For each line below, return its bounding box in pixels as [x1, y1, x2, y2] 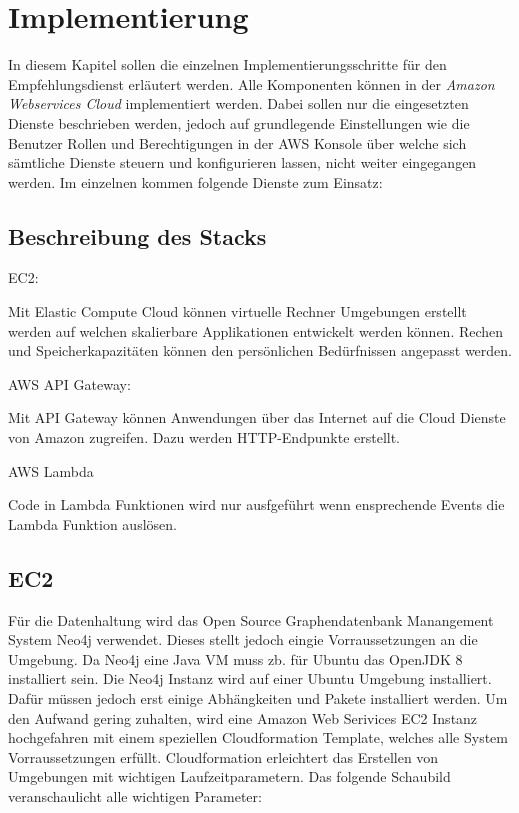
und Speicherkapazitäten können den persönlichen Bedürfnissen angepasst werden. [8, 340, 512, 361]
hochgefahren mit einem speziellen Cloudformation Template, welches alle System [8, 727, 508, 748]
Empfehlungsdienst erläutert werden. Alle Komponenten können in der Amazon [8, 73, 495, 94]
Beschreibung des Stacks [8, 220, 267, 251]
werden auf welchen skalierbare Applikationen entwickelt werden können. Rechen [8, 320, 504, 341]
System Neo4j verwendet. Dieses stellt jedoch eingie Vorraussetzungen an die [8, 629, 478, 650]
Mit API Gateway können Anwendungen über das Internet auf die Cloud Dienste [8, 407, 506, 428]
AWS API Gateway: [8, 373, 131, 394]
